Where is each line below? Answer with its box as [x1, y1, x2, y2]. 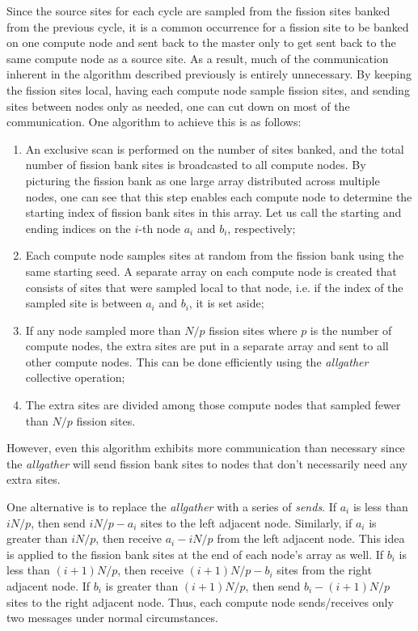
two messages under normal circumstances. [6, 609, 218, 626]
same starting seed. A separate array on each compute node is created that [25, 262, 397, 279]
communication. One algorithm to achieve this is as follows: [6, 113, 302, 130]
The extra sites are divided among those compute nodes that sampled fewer [25, 396, 401, 413]
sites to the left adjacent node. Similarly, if [141, 514, 353, 531]
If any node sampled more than [25, 321, 181, 338]
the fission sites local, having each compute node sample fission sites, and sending [6, 81, 410, 98]
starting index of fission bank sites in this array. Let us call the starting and [25, 204, 402, 221]
